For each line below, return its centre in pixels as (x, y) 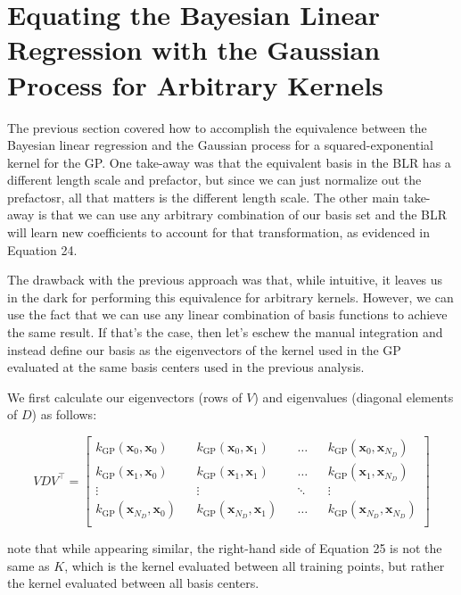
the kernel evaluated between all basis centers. (133, 583)
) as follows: (64, 414)
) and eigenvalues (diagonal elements (354, 397)
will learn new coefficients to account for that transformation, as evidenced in (219, 232)
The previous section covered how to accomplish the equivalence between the (217, 127)
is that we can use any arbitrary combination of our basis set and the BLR (243, 215)
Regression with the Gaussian (194, 50)
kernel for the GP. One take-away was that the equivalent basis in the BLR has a (229, 162)
